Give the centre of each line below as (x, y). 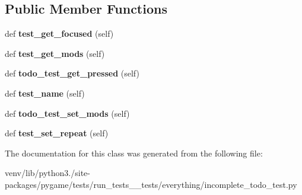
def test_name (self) (45, 93)
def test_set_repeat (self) (57, 133)
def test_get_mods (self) (55, 53)
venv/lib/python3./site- (47, 173)
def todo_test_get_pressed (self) (72, 73)
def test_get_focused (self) (59, 33)
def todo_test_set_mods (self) (67, 113)
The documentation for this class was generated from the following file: (134, 153)
